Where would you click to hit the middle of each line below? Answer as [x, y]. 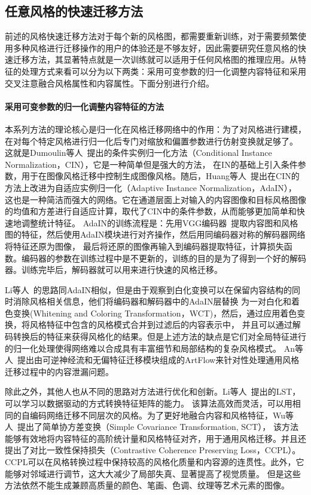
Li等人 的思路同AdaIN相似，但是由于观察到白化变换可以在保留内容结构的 [149, 289]
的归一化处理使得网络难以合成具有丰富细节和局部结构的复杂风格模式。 [143, 348]
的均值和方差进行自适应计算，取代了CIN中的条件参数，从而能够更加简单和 [151, 211]
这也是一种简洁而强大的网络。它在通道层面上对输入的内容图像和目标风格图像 [155, 199]
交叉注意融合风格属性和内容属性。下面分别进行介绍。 [109, 83]
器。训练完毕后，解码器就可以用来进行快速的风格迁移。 [114, 270]
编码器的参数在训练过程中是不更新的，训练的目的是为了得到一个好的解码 [164, 258]
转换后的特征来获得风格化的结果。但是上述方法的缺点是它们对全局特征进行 [159, 336]
